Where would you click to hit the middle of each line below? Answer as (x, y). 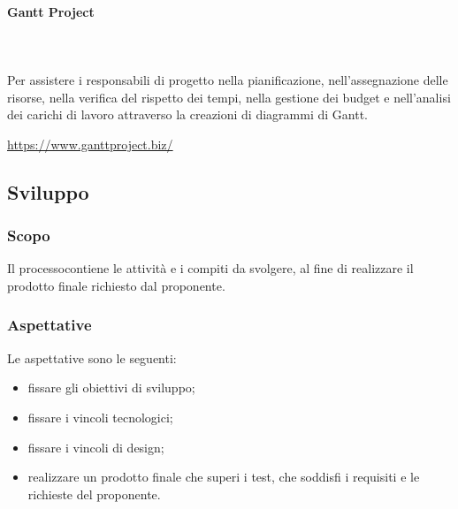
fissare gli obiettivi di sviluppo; (111, 387)
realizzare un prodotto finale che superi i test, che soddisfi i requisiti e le (224, 477)
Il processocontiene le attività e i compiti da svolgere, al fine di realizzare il (210, 268)
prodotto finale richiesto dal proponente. (116, 285)
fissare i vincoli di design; (96, 447)
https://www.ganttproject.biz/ (90, 144)
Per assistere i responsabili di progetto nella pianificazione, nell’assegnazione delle (228, 79)
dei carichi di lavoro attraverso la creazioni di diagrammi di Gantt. (187, 114)
